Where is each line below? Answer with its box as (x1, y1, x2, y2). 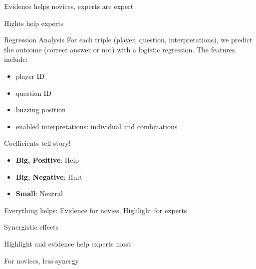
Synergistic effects (4, 222, 59, 232)
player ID (15, 70, 45, 81)
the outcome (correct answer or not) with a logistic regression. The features (4, 44, 235, 54)
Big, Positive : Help (15, 154, 79, 165)
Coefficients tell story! (4, 138, 71, 148)
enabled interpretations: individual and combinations (15, 121, 178, 131)
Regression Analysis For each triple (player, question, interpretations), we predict (4, 34, 253, 45)
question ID (15, 87, 52, 98)
